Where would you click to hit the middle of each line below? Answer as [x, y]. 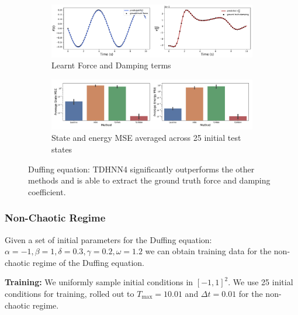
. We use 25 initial [261, 282]
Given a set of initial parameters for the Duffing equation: [108, 239]
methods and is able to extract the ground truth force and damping [149, 180]
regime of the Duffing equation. [89, 262]
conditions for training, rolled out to [70, 294]
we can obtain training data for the [208, 251]
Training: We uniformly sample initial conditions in [99, 282]
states [62, 149]
